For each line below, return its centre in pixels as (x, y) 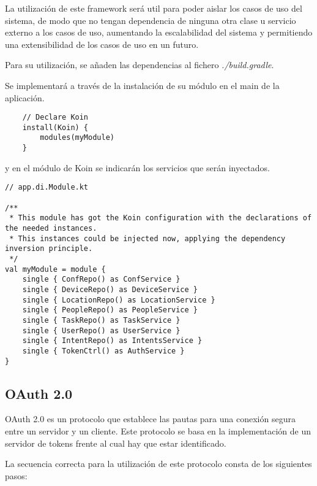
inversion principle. (49, 249)
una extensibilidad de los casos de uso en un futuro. (102, 44)
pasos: (16, 475)
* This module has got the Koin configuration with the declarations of (161, 218)
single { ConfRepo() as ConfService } (101, 280)
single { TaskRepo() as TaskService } (101, 320)
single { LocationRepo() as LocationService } (119, 300)
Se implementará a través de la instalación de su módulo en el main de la (142, 85)
